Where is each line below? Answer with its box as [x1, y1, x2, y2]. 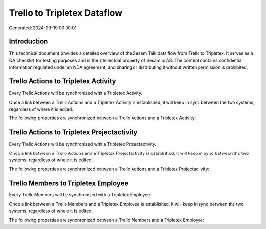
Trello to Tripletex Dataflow [9, 7, 123, 18]
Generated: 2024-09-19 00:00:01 [9, 25, 77, 31]
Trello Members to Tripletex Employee [9, 179, 129, 188]
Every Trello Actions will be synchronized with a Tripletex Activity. [9, 90, 143, 96]
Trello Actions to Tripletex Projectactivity [9, 128, 138, 137]
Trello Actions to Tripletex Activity [9, 77, 116, 86]
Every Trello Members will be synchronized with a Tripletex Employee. [9, 192, 151, 198]
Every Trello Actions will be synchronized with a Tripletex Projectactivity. [9, 141, 157, 147]
